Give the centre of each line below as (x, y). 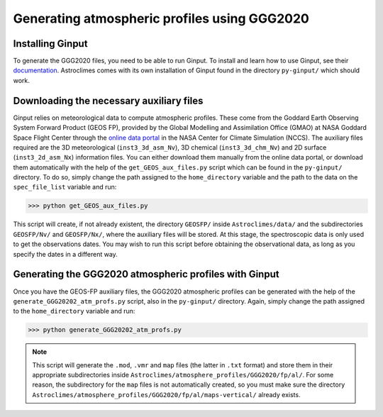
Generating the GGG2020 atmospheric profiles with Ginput (146, 274)
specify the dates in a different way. (66, 254)
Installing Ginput (50, 44)
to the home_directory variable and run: (74, 311)
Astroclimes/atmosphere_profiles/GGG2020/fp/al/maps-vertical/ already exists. (166, 394)
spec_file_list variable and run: (65, 187)
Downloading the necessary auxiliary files (108, 100)
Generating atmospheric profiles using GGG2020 (161, 18)
